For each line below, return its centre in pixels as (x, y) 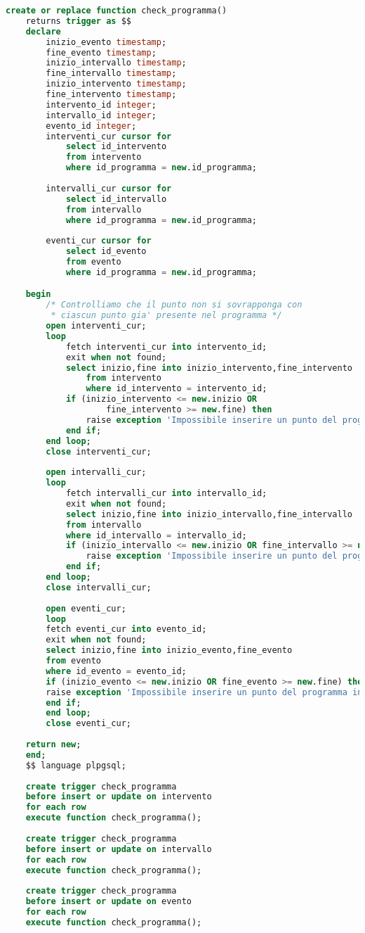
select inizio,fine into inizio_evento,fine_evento (169, 650)
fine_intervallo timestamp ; (111, 74)
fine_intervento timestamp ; (111, 94)
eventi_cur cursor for (99, 241)
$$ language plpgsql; (76, 765)
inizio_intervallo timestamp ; (116, 63)
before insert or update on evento (108, 902)
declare (43, 31)
